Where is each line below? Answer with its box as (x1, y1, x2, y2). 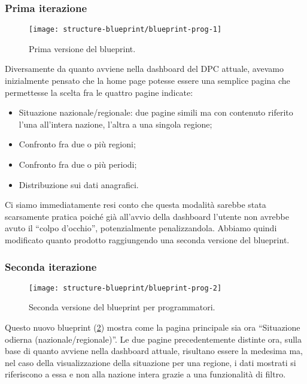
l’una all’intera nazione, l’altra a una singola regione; (19, 117, 212, 130)
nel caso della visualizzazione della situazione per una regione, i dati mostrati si (5, 356, 296, 368)
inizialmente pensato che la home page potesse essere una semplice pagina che (5, 74, 290, 87)
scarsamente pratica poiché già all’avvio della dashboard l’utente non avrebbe (5, 210, 289, 222)
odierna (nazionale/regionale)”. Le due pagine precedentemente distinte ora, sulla (5, 332, 302, 345)
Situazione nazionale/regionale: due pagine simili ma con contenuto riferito (19, 106, 293, 119)
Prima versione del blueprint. (29, 42, 136, 55)
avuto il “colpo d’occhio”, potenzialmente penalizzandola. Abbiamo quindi (5, 222, 277, 234)
